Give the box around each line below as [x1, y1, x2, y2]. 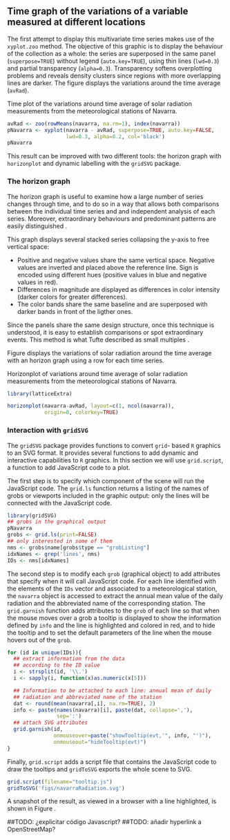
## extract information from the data [13, 655, 126, 662]
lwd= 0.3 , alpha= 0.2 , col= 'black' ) [66, 133, 166, 140]
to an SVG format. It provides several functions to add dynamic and [7, 449, 199, 457]
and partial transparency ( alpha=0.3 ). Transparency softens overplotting [7, 64, 212, 72]
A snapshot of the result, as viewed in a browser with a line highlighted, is [7, 797, 217, 805]
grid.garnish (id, [13, 726, 64, 733]
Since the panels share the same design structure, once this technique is [7, 321, 215, 329]
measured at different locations [7, 17, 146, 28]
